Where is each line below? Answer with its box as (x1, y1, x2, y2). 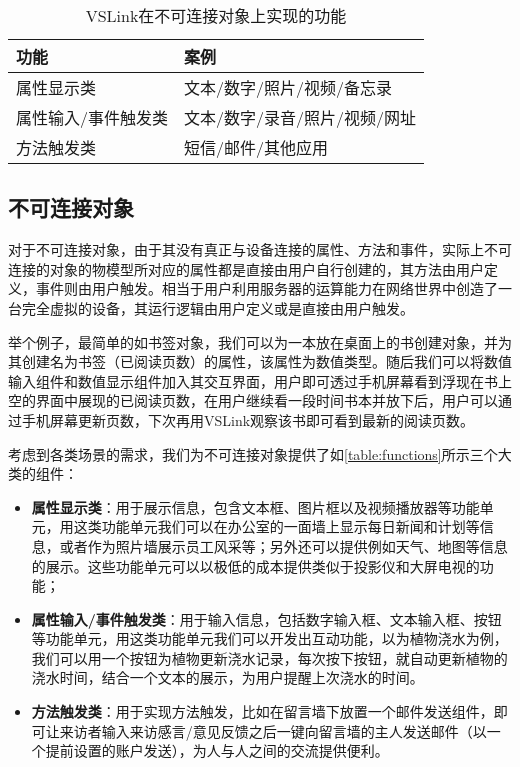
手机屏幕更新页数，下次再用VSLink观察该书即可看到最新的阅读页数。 (21, 409, 475, 430)
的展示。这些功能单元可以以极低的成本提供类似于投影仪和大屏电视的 (31, 555, 480, 576)
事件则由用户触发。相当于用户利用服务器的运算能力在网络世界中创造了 (35, 278, 498, 299)
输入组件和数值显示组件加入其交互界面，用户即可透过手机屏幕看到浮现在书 (8, 370, 498, 391)
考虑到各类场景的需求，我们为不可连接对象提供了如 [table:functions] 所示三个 (8, 443, 498, 464)
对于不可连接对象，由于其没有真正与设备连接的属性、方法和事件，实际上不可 (8, 239, 512, 260)
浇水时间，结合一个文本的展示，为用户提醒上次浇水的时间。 (31, 667, 424, 688)
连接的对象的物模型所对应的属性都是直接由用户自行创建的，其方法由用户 (8, 258, 484, 279)
